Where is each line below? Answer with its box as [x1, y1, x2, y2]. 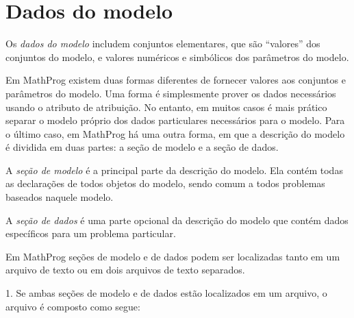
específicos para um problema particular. [5, 226, 176, 241]
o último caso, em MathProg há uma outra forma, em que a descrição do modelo [5, 126, 345, 140]
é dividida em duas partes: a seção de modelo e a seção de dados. [5, 140, 279, 154]
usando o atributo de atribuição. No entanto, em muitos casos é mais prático [5, 99, 327, 114]
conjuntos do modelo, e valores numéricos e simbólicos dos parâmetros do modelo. [5, 49, 349, 64]
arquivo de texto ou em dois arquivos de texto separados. [5, 262, 245, 277]
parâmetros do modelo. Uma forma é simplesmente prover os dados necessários [5, 86, 336, 100]
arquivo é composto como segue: [5, 299, 140, 313]
